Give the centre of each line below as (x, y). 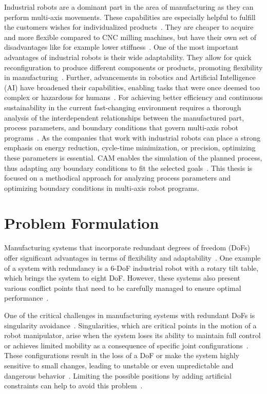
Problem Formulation (82, 223)
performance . (26, 298)
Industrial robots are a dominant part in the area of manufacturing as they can (129, 7)
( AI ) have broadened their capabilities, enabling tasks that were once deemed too (132, 87)
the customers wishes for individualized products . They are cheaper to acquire (129, 27)
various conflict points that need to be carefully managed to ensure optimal (123, 288)
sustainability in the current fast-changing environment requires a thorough (123, 107)
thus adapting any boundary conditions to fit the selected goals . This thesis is (128, 168)
